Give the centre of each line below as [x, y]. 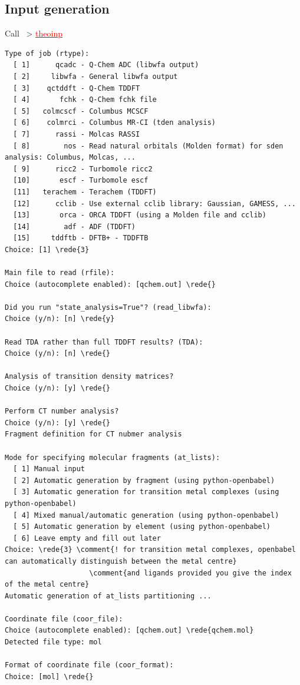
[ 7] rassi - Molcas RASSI [77, 134]
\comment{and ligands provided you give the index [190, 573]
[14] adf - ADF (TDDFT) [74, 226]
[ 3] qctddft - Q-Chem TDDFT [77, 88]
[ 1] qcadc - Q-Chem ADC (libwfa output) [106, 65]
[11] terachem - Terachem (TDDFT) [85, 192]
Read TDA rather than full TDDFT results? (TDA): [104, 342]
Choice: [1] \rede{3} [47, 249]
